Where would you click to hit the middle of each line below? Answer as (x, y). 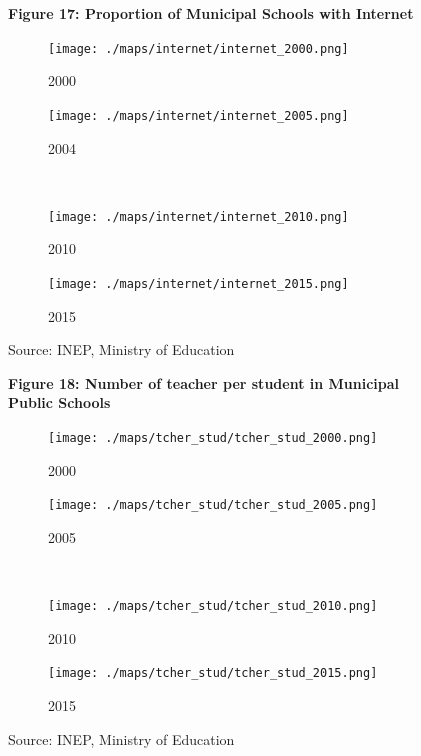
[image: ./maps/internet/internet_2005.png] (198, 115)
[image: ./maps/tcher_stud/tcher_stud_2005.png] (213, 505)
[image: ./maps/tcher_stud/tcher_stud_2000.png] (213, 437)
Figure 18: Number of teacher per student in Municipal (204, 382)
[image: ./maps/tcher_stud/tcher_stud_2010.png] (213, 606)
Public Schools (59, 402)
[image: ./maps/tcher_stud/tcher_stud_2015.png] (213, 673)
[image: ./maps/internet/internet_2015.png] (198, 283)
